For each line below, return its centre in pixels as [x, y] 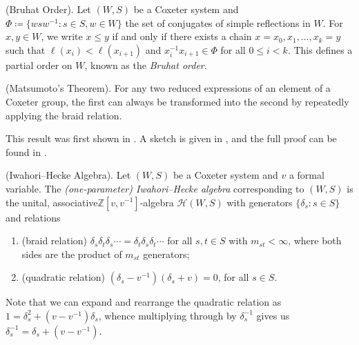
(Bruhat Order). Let [48, 9]
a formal [307, 175]
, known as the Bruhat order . [146, 65]
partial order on [39, 65]
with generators [260, 202]
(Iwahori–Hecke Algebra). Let [68, 175]
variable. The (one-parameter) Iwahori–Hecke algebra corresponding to [155, 188]
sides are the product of [72, 254]
